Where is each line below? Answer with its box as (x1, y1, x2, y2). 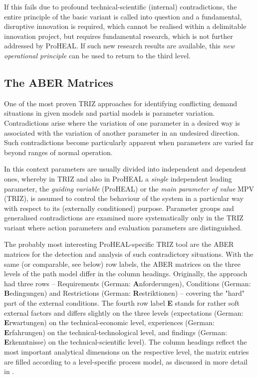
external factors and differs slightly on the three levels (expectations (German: (4, 307, 244, 318)
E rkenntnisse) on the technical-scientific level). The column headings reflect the (4, 337, 247, 347)
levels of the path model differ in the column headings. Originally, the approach (4, 268, 248, 279)
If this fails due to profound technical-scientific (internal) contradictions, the (4, 1, 237, 11)
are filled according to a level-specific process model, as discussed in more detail (4, 356, 248, 367)
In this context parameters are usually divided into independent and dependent (4, 164, 247, 174)
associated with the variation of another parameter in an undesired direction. (4, 127, 240, 138)
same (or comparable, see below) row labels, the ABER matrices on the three (4, 258, 241, 269)
